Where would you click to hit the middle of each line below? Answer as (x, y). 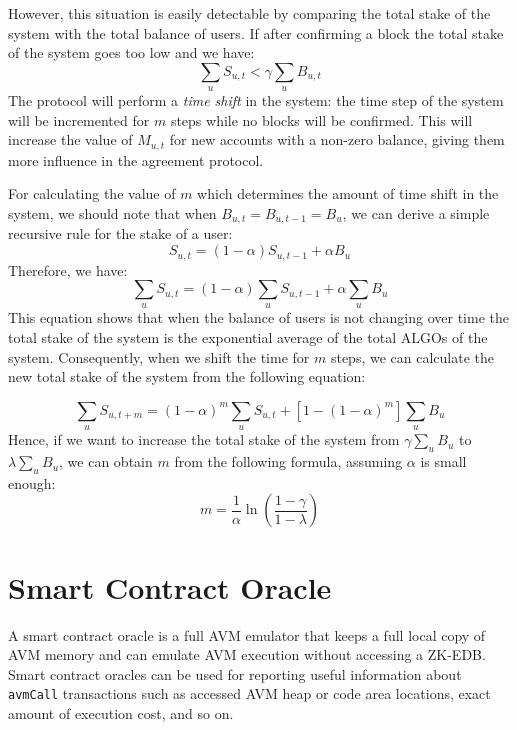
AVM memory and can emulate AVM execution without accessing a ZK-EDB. (247, 654)
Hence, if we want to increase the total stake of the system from (204, 439)
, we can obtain (106, 461)
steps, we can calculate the (412, 356)
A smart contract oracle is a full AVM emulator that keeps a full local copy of (247, 634)
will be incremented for (79, 119)
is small (443, 461)
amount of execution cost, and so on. (121, 713)
